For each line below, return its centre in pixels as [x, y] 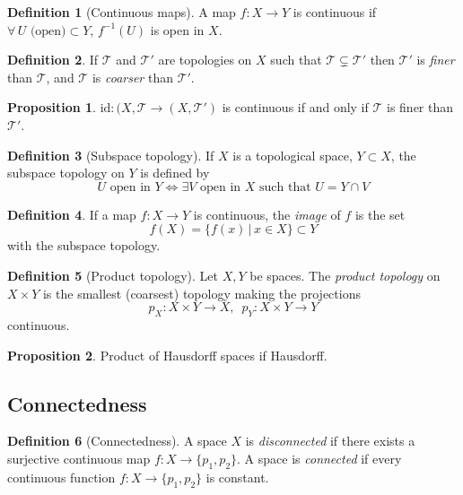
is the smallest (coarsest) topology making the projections [201, 293]
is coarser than [132, 77]
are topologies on [205, 60]
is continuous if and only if [295, 107]
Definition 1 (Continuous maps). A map [122, 12]
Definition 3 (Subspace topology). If [111, 155]
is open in [177, 29]
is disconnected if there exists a [330, 441]
